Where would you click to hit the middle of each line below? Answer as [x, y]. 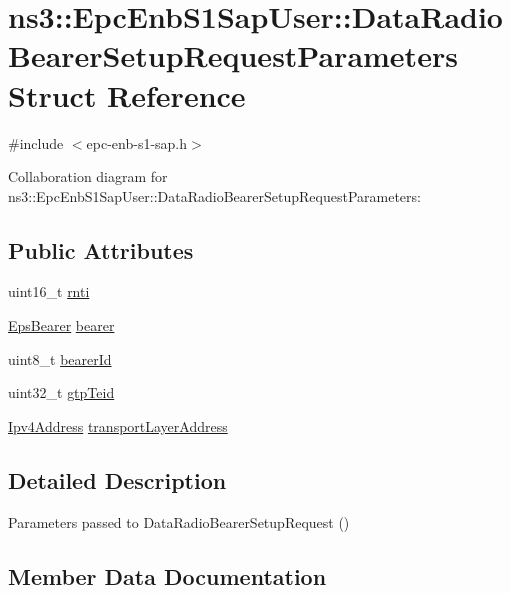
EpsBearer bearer [61, 325]
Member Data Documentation [167, 575]
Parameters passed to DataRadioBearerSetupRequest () [179, 521]
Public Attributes [101, 249]
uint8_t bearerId [60, 358]
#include [36, 142]
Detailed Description [117, 479]
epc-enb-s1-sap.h [137, 142]
